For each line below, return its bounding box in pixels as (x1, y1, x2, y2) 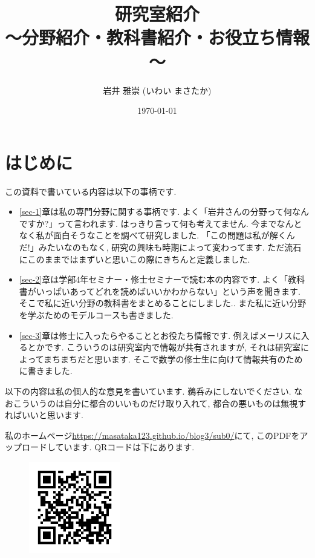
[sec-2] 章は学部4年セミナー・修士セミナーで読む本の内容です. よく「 (19, 273, 288, 286)
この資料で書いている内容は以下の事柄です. (5, 185, 177, 197)
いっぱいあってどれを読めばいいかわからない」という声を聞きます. (36, 284, 300, 297)
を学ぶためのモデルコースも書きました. (19, 308, 174, 321)
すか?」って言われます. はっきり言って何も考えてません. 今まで (27, 217, 277, 229)
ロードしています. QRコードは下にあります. (21, 441, 195, 453)
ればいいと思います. (5, 409, 83, 421)
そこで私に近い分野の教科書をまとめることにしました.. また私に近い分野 (19, 297, 307, 309)
